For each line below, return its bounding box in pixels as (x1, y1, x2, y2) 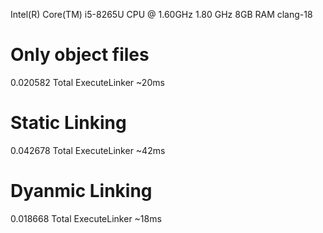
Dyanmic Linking (10, 180, 153, 203)
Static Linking (10, 112, 127, 134)
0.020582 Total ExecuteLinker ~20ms (10, 76, 165, 88)
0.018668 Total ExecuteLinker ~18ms (10, 212, 162, 224)
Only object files (10, 44, 150, 66)
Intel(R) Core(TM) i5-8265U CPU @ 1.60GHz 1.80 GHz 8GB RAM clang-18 (10, 9, 313, 20)
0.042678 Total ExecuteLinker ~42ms (10, 144, 166, 156)
